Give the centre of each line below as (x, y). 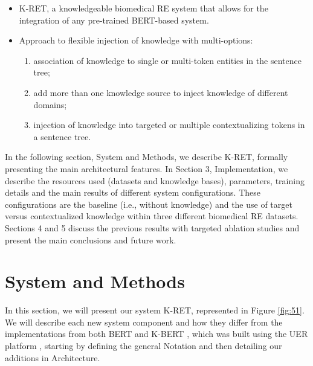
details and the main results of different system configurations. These (133, 192)
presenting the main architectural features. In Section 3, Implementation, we (147, 168)
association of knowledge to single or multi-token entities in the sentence (167, 60)
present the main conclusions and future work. (91, 239)
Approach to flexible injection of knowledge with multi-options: (136, 40)
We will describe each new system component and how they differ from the (144, 322)
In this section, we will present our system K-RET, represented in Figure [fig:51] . (155, 310)
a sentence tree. (62, 136)
